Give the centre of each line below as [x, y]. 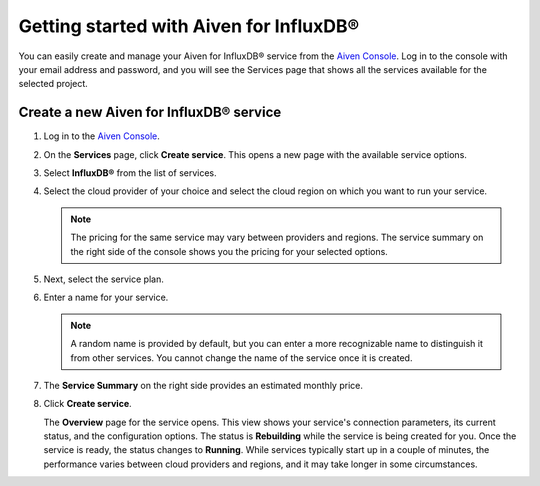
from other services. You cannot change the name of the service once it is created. [241, 357]
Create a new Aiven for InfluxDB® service [150, 112]
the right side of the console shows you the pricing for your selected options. [229, 251]
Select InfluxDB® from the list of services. [130, 173]
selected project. [53, 84]
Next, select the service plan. [103, 279]
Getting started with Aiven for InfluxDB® [189, 26]
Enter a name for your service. [106, 297]
